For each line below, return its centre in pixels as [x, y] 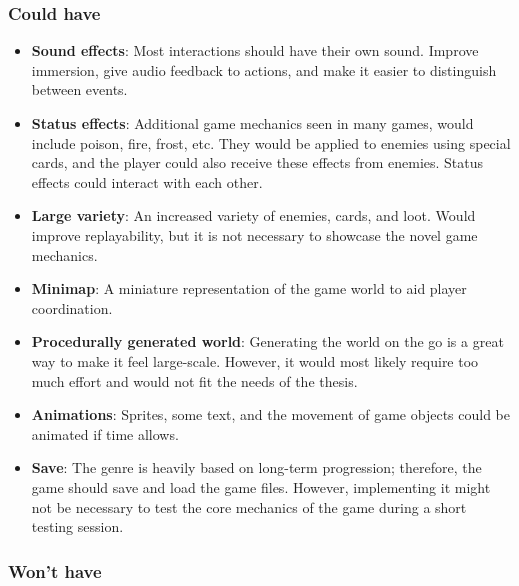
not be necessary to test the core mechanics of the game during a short [249, 506]
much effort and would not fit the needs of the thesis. [194, 380]
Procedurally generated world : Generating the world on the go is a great [267, 341]
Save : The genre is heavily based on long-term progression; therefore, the [256, 467]
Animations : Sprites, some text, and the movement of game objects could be [270, 414]
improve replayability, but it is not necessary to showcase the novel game [254, 234]
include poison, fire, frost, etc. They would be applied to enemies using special [271, 142]
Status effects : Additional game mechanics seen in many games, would [252, 123]
